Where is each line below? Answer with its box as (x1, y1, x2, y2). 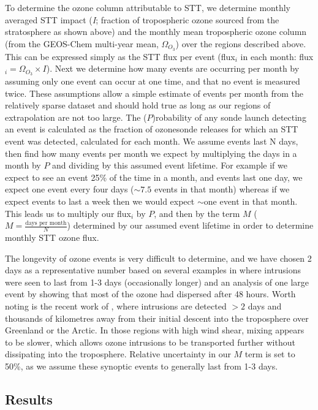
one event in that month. (203, 195, 298, 208)
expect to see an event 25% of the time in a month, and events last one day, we (5, 170, 303, 183)
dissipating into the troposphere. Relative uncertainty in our (5, 347, 231, 360)
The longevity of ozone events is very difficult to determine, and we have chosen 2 (5, 251, 312, 264)
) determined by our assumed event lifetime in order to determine (67, 219, 314, 232)
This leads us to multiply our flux (5, 207, 132, 219)
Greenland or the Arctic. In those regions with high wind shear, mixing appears (5, 324, 305, 336)
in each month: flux (240, 50, 314, 63)
